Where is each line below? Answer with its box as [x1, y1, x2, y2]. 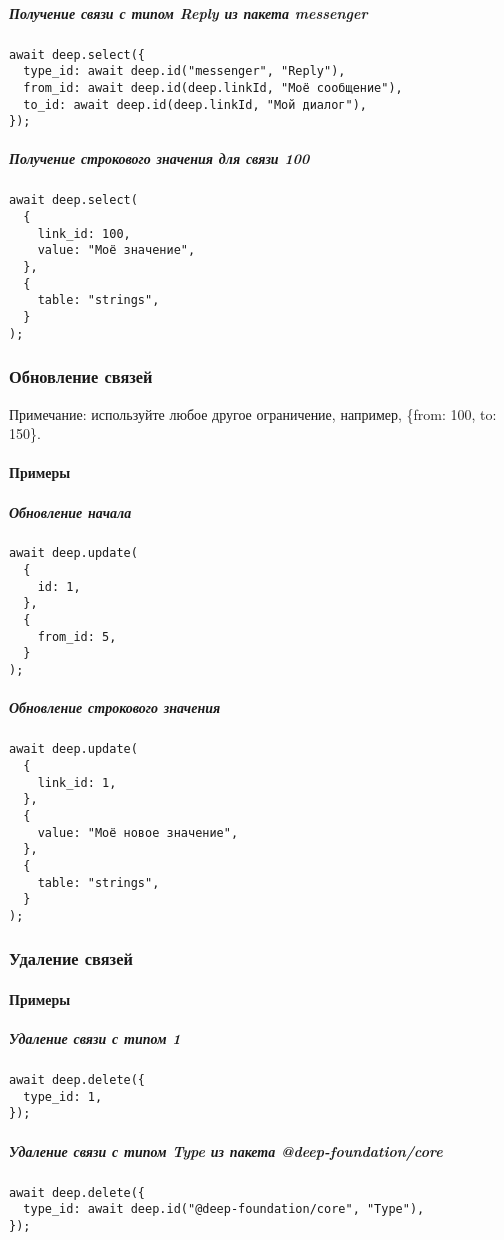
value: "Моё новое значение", [37, 825, 239, 840]
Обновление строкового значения [9, 697, 221, 718]
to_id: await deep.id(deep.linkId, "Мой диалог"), [23, 97, 367, 112]
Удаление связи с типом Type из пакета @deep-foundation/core [9, 1140, 443, 1161]
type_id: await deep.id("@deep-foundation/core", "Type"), [23, 1202, 425, 1217]
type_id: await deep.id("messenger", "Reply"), [23, 64, 346, 79]
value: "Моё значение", [37, 243, 196, 258]
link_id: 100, [37, 226, 131, 241]
